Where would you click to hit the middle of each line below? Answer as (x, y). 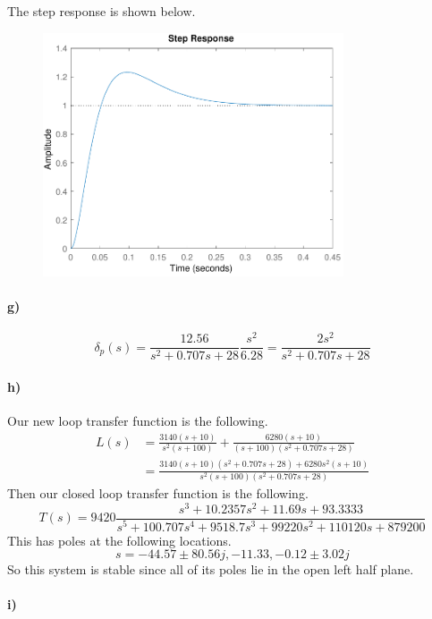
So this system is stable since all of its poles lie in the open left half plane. (211, 569)
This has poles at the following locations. (119, 540)
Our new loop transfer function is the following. (138, 420)
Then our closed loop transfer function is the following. (158, 492)
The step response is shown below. (102, 11)
